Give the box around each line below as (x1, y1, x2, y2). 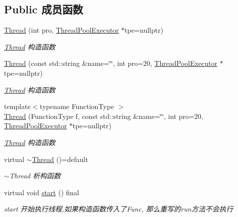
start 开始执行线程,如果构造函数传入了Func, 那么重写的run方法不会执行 (4, 204, 233, 214)
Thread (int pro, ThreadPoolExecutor (4, 25, 119, 35)
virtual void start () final (4, 187, 79, 197)
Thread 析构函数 (9, 170, 61, 181)
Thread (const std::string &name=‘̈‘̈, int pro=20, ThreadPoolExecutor (4, 58, 218, 68)
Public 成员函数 (4, 1, 83, 17)
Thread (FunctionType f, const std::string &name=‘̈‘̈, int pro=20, (4, 110, 203, 121)
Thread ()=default (32, 154, 88, 164)
